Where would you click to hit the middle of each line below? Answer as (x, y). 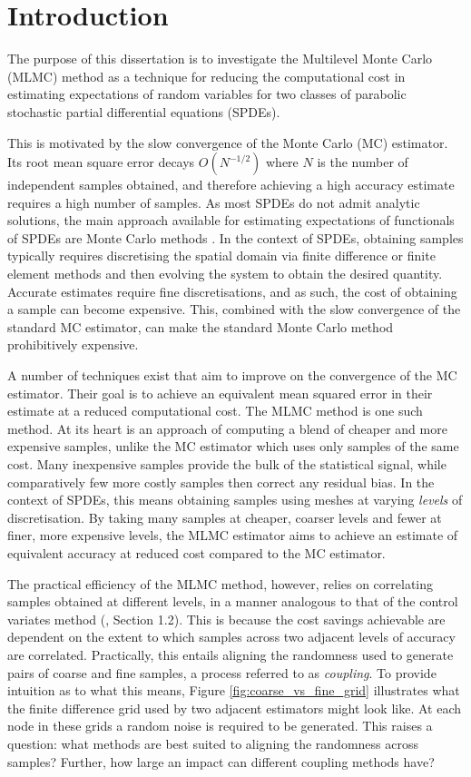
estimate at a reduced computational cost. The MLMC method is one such (215, 411)
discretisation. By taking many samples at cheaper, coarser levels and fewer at (225, 517)
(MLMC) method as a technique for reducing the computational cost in (206, 76)
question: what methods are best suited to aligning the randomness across (213, 743)
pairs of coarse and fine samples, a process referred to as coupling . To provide (222, 672)
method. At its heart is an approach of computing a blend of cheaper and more (227, 428)
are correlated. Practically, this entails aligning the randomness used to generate (231, 654)
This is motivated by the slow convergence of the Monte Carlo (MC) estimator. (228, 142)
